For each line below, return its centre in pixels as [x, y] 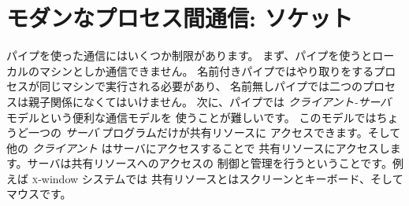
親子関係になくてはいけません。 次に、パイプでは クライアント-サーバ [210, 101]
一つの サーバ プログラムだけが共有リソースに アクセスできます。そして [214, 132]
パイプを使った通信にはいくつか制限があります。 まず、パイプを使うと [190, 55]
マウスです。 [39, 194]
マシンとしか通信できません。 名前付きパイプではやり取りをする [206, 70]
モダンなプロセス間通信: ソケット [180, 18]
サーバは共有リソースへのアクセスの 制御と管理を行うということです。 [210, 163]
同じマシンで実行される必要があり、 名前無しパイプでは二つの [201, 86]
